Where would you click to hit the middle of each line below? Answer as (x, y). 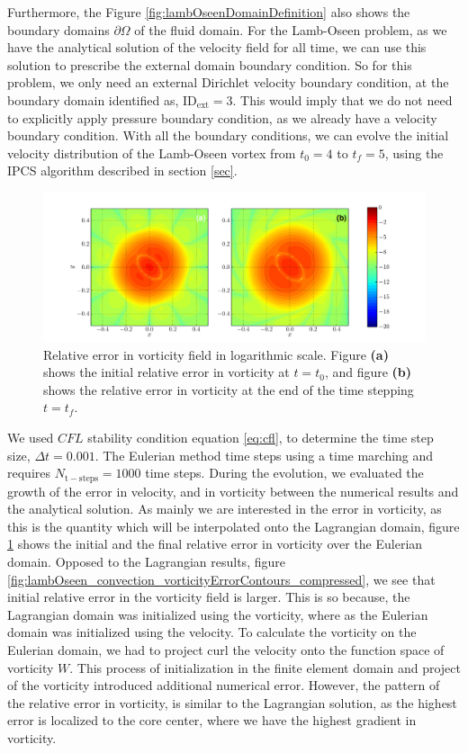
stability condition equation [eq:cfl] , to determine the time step (261, 437)
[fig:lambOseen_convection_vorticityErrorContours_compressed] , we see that (221, 579)
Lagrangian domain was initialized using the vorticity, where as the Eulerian (218, 614)
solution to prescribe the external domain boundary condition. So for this (210, 64)
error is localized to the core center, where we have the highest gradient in (212, 720)
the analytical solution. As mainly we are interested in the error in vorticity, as (225, 509)
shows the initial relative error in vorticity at (166, 372)
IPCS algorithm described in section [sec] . (122, 170)
